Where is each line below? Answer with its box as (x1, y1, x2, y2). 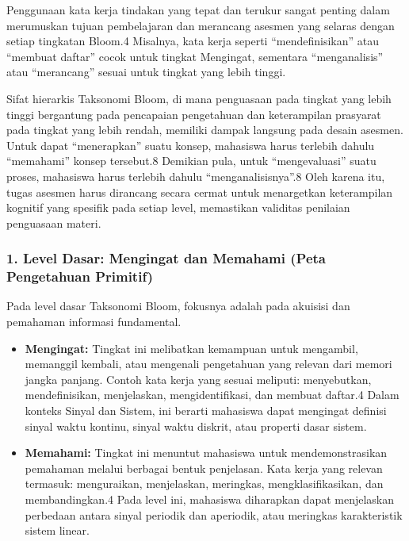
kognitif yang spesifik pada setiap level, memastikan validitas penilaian (6, 199, 350, 216)
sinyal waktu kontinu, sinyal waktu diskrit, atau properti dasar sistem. (25, 417, 367, 434)
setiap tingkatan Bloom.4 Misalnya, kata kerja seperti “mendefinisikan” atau (6, 33, 379, 49)
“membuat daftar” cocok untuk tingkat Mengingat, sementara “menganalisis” (6, 48, 384, 64)
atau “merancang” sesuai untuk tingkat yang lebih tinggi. (6, 63, 286, 80)
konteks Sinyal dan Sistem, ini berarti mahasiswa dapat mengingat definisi (25, 402, 387, 419)
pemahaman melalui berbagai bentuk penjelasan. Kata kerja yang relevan (25, 459, 383, 476)
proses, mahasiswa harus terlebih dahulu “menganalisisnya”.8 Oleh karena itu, (6, 167, 385, 184)
